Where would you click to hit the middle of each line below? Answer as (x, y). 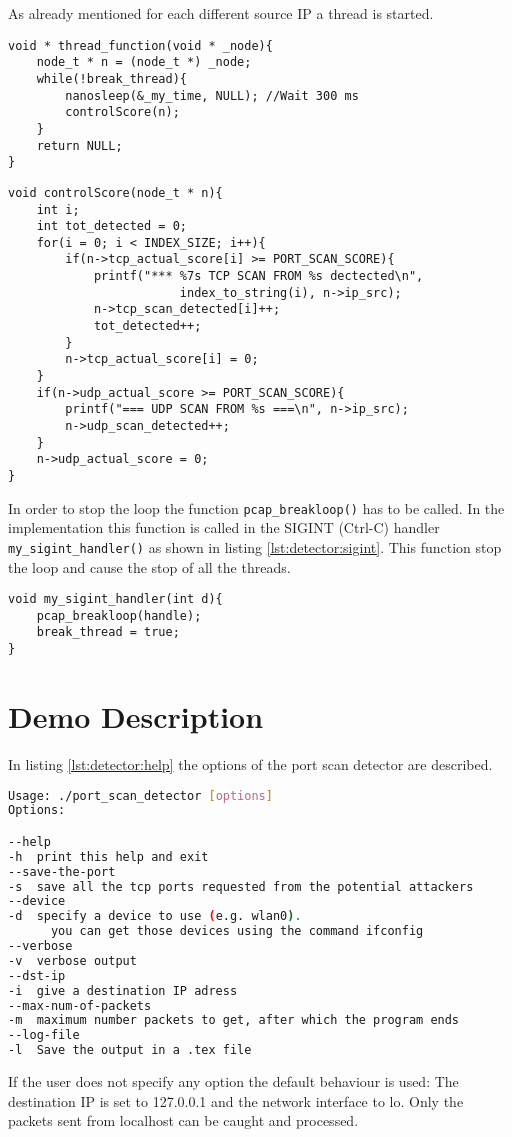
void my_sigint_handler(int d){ (115, 599)
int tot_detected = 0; (111, 226)
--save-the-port (62, 871)
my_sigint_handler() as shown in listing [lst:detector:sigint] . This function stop (255, 546)
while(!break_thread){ (111, 78)
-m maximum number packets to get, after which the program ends (234, 1020)
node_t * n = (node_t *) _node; (144, 62)
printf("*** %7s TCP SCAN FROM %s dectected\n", (258, 276)
